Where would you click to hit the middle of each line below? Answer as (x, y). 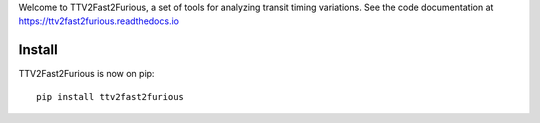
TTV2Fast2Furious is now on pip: (86, 74)
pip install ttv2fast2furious (110, 96)
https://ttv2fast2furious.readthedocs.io (99, 21)
